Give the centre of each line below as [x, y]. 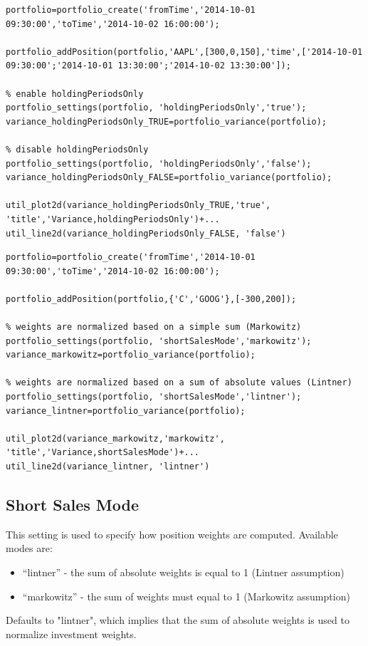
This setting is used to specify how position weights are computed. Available [172, 534]
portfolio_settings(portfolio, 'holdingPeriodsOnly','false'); [159, 163]
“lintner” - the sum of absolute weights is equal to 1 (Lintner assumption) [183, 572]
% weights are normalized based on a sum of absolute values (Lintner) [179, 383]
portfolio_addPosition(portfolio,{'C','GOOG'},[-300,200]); [151, 299]
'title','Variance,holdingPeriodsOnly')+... [113, 219]
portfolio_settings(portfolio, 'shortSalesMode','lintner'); [154, 397]
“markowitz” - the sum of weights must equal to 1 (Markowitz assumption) [186, 596]
